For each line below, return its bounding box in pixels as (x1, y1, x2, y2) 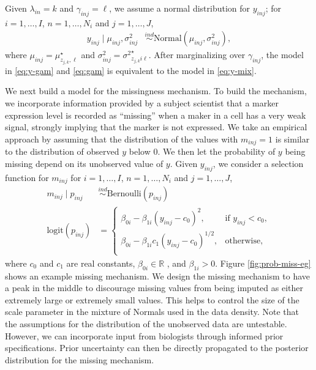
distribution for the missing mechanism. (5, 353, 154, 366)
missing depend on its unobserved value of (5, 157, 164, 169)
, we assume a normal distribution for (109, 2, 250, 14)
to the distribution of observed (5, 145, 119, 158)
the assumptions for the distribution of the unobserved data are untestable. (5, 317, 287, 330)
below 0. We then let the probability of (129, 145, 276, 158)
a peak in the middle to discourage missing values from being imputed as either (5, 281, 303, 294)
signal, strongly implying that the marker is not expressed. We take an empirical (5, 120, 307, 133)
